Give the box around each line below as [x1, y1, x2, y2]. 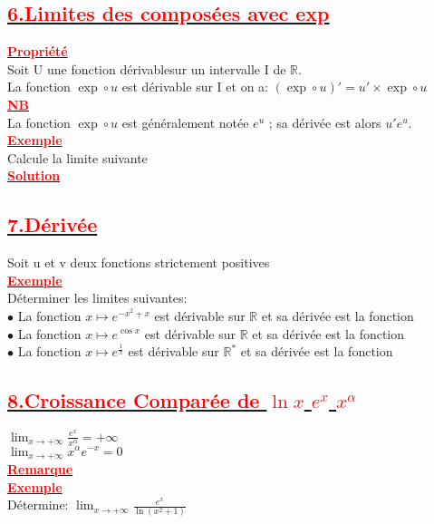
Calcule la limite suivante [7, 148, 148, 167]
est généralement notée [121, 112, 249, 131]
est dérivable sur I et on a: [121, 77, 268, 96]
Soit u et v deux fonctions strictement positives [7, 253, 270, 272]
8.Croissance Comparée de [7, 386, 260, 414]
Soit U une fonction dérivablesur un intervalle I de [7, 59, 286, 78]
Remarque [7, 459, 73, 478]
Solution [7, 166, 61, 185]
